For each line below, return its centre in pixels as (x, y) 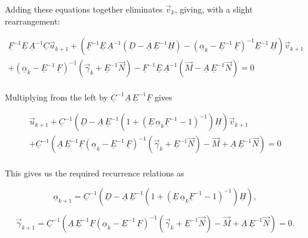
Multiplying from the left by (56, 97)
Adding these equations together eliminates (84, 9)
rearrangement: (33, 21)
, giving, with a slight (214, 9)
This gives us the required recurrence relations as (95, 173)
